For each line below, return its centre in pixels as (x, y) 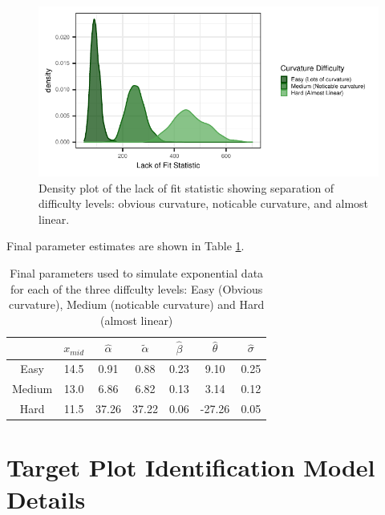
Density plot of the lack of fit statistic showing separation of (186, 187)
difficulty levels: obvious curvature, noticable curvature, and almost (204, 203)
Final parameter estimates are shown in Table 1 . (126, 246)
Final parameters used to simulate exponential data (137, 272)
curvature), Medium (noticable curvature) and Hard (136, 304)
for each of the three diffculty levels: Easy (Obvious (136, 288)
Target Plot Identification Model (191, 467)
